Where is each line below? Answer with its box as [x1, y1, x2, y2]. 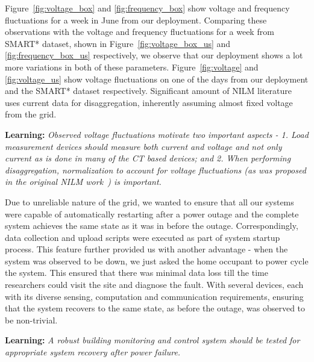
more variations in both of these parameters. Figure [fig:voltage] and [5, 60, 259, 73]
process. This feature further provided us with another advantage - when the [5, 243, 288, 255]
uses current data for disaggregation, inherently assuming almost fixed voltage [5, 96, 293, 108]
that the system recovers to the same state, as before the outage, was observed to [5, 302, 306, 314]
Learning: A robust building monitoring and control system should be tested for [5, 334, 300, 346]
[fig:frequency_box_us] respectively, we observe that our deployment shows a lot [5, 49, 303, 61]
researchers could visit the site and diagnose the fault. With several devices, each [5, 278, 304, 291]
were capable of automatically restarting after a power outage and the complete [5, 207, 299, 220]
